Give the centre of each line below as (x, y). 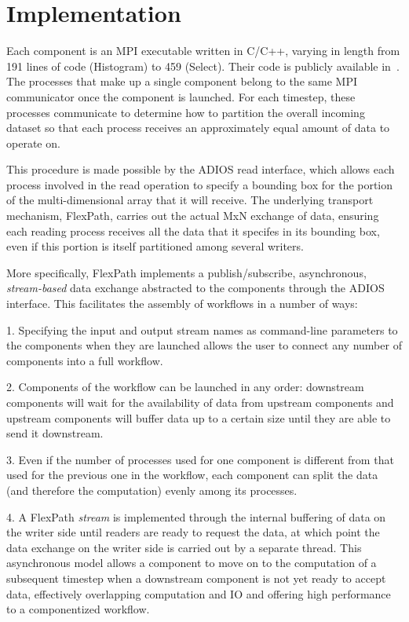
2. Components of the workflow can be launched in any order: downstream (185, 387)
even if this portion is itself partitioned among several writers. (155, 246)
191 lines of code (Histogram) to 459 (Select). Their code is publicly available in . (203, 66)
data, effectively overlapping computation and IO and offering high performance (199, 593)
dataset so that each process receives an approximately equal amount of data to (198, 128)
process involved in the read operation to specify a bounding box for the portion (200, 184)
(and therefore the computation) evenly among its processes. (152, 490)
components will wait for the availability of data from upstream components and (200, 402)
